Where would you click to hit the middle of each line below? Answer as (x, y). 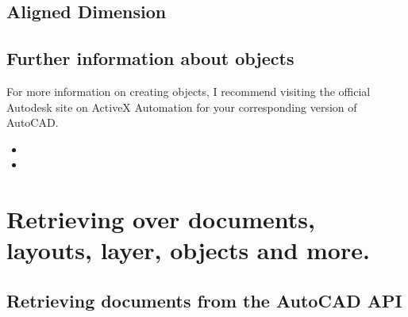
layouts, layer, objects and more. (188, 250)
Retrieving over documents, (161, 219)
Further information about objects (150, 58)
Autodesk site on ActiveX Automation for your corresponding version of (182, 107)
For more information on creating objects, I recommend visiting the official (189, 91)
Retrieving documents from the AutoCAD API (204, 300)
